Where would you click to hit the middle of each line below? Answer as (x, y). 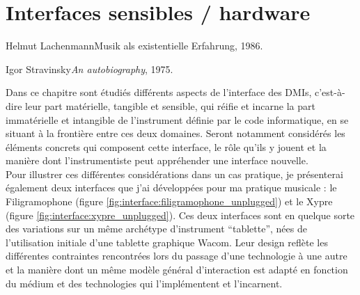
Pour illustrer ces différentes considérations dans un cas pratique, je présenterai (174, 174)
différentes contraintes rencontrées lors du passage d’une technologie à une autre (177, 256)
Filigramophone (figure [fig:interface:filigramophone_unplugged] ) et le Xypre (169, 201)
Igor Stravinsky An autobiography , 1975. (89, 69)
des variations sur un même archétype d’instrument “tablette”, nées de (156, 229)
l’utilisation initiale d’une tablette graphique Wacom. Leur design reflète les (167, 242)
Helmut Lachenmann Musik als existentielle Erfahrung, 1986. (134, 46)
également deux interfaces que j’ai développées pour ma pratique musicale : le (171, 188)
